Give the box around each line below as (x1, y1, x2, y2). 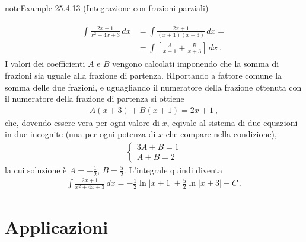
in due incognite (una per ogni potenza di (5, 128, 156, 140)
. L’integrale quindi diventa (123, 163, 223, 176)
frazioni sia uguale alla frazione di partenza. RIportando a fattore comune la (5, 69, 282, 81)
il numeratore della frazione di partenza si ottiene (5, 92, 184, 105)
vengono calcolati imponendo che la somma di (112, 57, 279, 70)
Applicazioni (5, 214, 109, 238)
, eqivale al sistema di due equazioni (167, 116, 298, 128)
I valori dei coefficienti (5, 57, 85, 70)
